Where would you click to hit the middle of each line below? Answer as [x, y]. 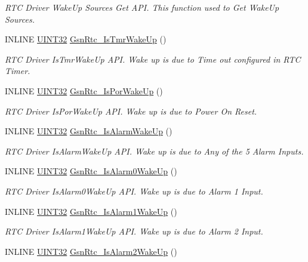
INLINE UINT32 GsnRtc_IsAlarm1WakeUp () [91, 211]
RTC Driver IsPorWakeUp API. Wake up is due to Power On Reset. [131, 111]
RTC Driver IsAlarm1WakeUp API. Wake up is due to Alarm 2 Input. [134, 231]
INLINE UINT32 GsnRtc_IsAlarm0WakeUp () [91, 171]
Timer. [18, 71]
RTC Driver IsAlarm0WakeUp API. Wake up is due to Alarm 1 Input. [134, 191]
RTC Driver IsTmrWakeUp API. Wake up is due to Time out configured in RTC [153, 59]
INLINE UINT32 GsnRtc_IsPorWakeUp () [84, 90]
